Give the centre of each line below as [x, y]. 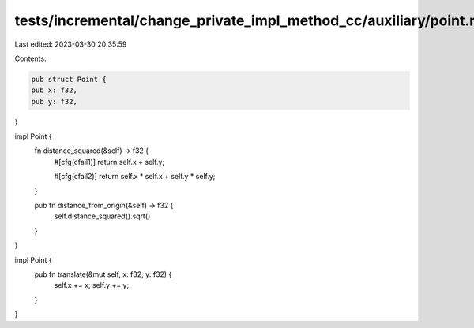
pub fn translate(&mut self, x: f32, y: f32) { [103, 274]
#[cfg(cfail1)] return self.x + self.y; [109, 162]
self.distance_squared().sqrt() [102, 216]
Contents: [30, 58]
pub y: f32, [55, 101]
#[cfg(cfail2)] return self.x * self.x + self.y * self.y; [135, 177]
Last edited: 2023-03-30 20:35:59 [71, 44]
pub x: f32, [55, 90]
